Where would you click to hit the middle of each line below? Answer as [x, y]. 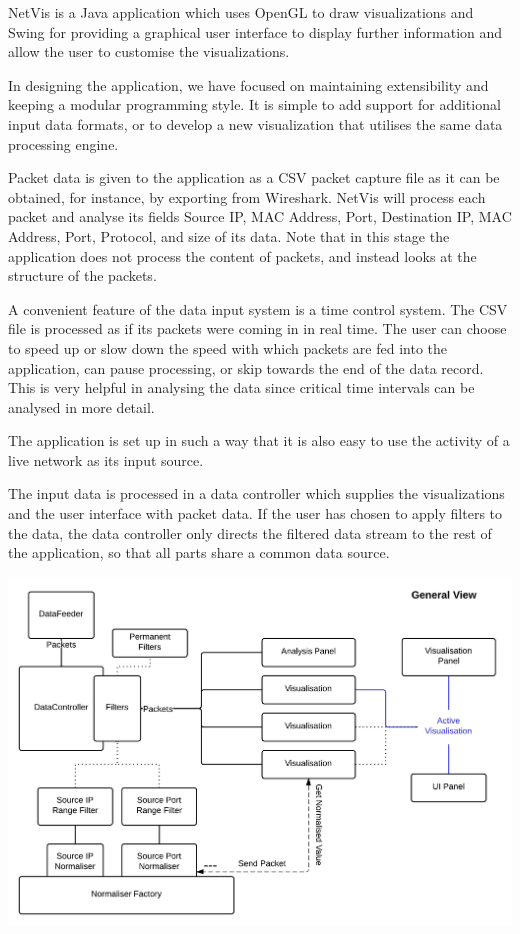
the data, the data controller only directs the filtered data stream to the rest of [250, 532]
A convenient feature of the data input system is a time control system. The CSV [258, 308]
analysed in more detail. [81, 406]
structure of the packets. [82, 275]
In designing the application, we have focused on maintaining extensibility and [248, 84]
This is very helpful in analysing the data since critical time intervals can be [241, 387]
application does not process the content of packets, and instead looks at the [242, 255]
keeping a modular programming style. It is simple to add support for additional [254, 104]
